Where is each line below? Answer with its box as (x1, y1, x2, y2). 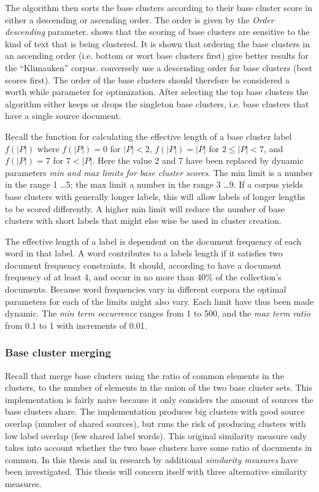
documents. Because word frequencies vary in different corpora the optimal (5, 283, 286, 296)
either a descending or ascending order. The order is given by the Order (5, 13, 274, 26)
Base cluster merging (5, 345, 111, 360)
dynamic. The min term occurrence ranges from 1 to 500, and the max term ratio (5, 307, 310, 320)
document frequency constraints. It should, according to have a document (5, 258, 282, 271)
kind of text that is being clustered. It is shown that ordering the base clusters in (5, 37, 310, 50)
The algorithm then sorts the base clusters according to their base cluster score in (5, 1, 312, 13)
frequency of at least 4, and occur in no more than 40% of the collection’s (5, 271, 282, 283)
